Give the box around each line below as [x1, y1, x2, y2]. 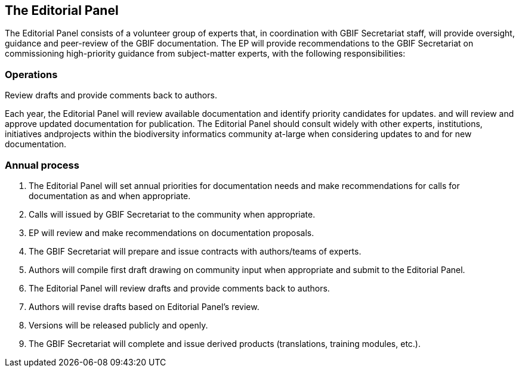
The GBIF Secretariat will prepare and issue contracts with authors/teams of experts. [29, 246, 362, 256]
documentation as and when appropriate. [29, 190, 191, 201]
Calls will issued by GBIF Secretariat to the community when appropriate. [29, 209, 316, 219]
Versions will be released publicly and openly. [29, 320, 208, 330]
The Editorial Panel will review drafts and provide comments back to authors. [29, 283, 330, 293]
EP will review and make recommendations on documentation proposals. [29, 227, 314, 238]
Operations [5, 68, 58, 80]
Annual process [5, 159, 79, 171]
